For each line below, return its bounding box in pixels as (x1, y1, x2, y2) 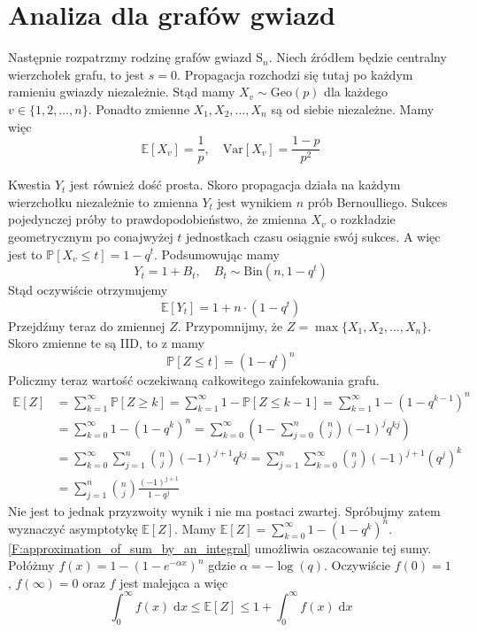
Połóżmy (8, 556, 55, 574)
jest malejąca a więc (119, 573, 228, 591)
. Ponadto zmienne (88, 99, 189, 118)
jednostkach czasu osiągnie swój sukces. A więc (186, 227, 441, 245)
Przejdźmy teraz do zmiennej (8, 316, 165, 335)
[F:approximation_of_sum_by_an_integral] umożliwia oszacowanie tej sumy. (8, 538, 432, 557)
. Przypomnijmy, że (177, 316, 283, 335)
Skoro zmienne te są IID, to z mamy (8, 334, 204, 352)
